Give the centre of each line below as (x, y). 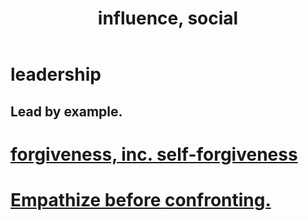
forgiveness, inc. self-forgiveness (154, 154)
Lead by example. (66, 111)
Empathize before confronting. (141, 199)
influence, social (168, 18)
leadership (56, 74)
